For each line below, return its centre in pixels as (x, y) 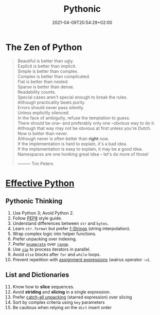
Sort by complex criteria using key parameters (59, 302)
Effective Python (40, 183)
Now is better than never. (43, 133)
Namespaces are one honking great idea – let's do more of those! (83, 154)
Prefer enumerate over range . (41, 244)
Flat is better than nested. (43, 81)
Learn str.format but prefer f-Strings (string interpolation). (71, 228)
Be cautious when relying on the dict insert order (62, 307)
